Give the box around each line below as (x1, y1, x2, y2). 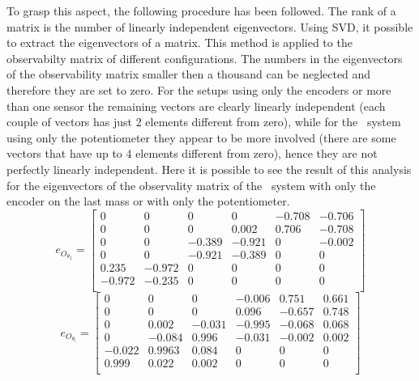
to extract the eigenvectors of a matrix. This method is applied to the (6, 34, 353, 51)
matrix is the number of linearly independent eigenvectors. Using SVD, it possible (6, 18, 413, 35)
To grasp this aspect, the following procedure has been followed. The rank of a (6, 2, 396, 19)
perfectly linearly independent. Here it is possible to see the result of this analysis (6, 160, 412, 177)
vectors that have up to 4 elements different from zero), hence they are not (6, 145, 378, 162)
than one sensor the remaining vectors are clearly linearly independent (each (6, 97, 386, 114)
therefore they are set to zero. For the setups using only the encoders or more (6, 81, 391, 98)
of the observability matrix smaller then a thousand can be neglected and (6, 66, 371, 83)
